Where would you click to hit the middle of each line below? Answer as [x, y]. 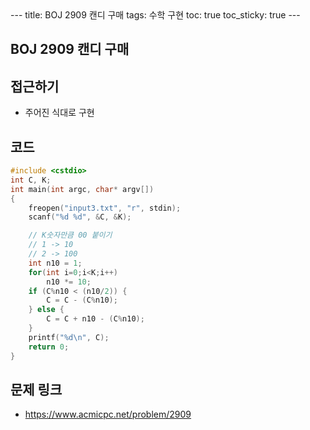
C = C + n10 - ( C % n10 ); [95, 319]
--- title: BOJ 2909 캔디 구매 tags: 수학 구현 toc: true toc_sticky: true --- [155, 15]
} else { [46, 310]
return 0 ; [49, 347]
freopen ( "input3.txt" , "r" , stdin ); [105, 208]
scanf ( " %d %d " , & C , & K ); [80, 217]
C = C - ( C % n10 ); [82, 300]
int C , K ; [31, 180]
